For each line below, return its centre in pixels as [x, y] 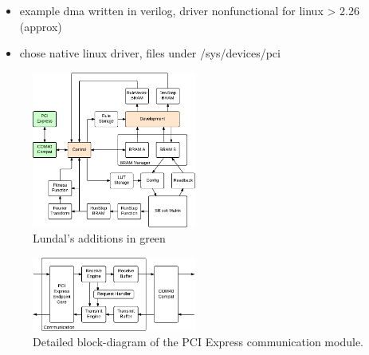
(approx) [41, 26]
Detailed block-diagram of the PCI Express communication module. [198, 342]
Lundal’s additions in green [99, 238]
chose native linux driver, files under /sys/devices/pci [150, 53]
